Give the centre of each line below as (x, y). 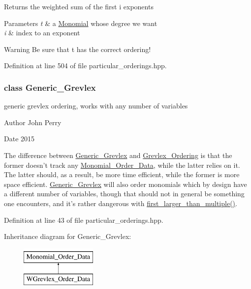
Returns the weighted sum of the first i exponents (79, 6)
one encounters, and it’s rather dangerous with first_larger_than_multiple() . (121, 203)
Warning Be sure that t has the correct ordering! (78, 49)
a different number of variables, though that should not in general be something (124, 194)
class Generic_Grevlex (50, 87)
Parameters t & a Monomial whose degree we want (81, 23)
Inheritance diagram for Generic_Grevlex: (68, 236)
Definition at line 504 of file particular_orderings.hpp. (85, 66)
